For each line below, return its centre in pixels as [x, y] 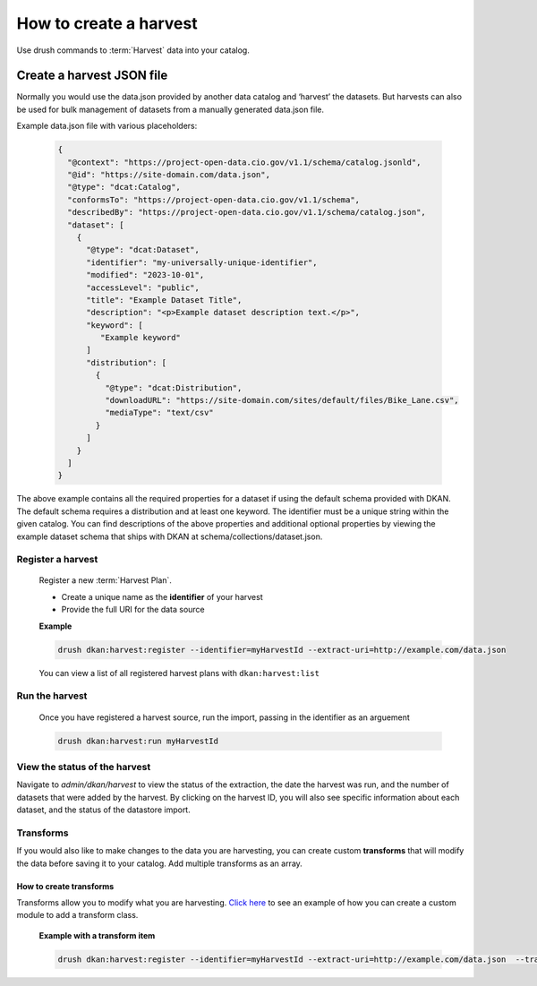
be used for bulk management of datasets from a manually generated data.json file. [170, 109]
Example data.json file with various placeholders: [107, 126]
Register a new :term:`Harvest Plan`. [105, 580]
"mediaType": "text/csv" [159, 413]
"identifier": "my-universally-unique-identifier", [202, 262]
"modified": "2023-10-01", [145, 275]
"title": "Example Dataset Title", [164, 300]
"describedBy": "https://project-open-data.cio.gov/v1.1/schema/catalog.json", [247, 212]
